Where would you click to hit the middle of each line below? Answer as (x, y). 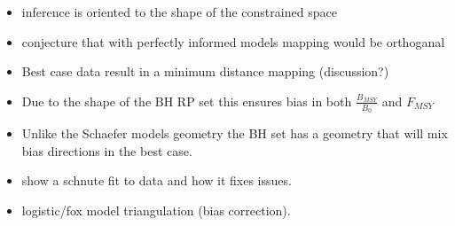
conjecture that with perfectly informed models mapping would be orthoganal (233, 41)
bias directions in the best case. (107, 150)
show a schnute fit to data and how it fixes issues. (157, 180)
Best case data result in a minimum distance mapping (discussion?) (205, 71)
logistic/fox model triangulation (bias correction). (156, 210)
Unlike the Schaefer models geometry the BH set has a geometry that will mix (235, 133)
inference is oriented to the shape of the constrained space (179, 12)
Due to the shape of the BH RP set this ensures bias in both (187, 101)
